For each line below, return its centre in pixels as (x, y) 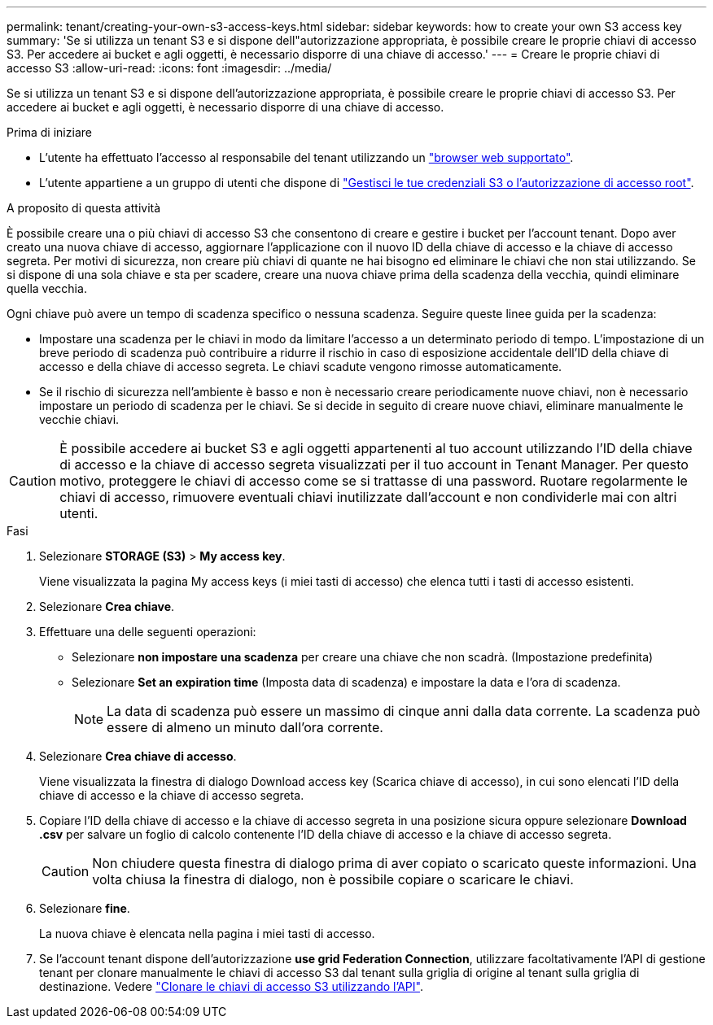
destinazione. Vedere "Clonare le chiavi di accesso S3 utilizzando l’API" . (231, 986)
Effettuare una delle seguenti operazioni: (148, 632)
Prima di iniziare (49, 132)
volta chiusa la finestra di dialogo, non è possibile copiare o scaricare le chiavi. (333, 879)
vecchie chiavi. (79, 419)
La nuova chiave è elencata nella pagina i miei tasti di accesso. (207, 933)
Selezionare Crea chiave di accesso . (138, 756)
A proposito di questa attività (84, 208)
